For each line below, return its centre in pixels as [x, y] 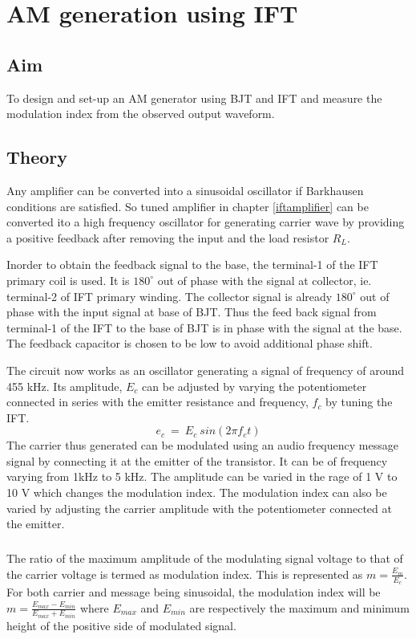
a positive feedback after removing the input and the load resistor [168, 237]
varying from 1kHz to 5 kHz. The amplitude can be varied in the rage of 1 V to [202, 476]
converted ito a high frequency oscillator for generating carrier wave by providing [206, 222]
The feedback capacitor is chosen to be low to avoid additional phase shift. [190, 343]
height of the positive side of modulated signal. [121, 626]
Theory [37, 157]
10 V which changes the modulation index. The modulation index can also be [197, 492]
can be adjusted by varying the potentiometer [254, 386]
